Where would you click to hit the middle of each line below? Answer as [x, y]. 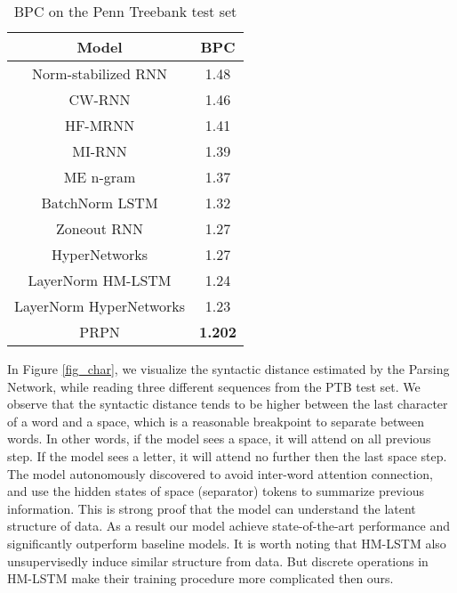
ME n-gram [100, 177]
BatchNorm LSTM [100, 203]
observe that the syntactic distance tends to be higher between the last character [228, 404]
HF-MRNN [100, 125]
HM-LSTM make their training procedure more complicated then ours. [200, 578]
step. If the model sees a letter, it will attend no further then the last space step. [227, 455]
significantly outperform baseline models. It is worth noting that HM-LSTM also [227, 543]
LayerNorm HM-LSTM [100, 280]
